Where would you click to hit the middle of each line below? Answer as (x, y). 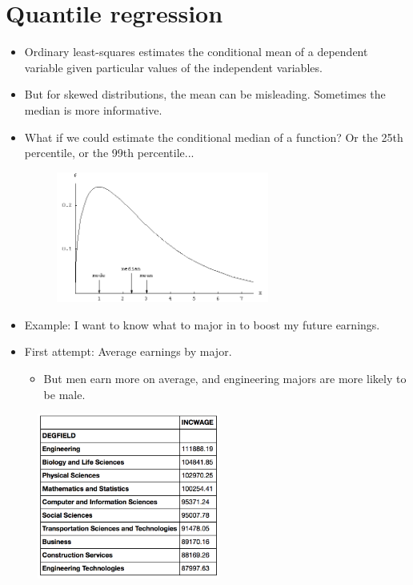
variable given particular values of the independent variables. (173, 67)
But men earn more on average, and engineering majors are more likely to (225, 378)
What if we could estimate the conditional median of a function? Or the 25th (214, 137)
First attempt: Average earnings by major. (128, 351)
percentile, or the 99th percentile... (109, 153)
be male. (64, 394)
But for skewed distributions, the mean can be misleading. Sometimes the (205, 94)
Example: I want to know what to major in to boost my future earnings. (202, 324)
